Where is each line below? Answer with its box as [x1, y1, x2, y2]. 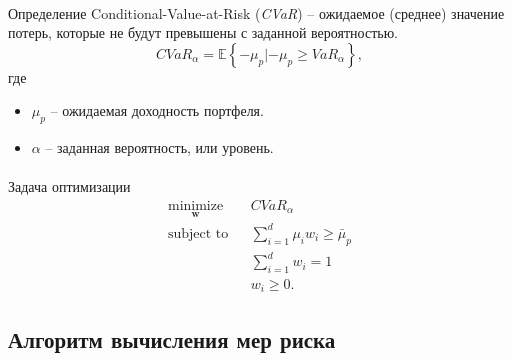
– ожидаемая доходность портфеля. [50, 100, 264, 121]
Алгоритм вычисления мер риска [8, 323, 336, 354]
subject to [167, 226, 229, 241]
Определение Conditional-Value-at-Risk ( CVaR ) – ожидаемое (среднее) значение [8, 2, 505, 23]
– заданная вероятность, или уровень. [45, 137, 274, 158]
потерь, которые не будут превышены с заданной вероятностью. [8, 22, 398, 43]
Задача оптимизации [8, 176, 131, 197]
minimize [167, 198, 224, 213]
